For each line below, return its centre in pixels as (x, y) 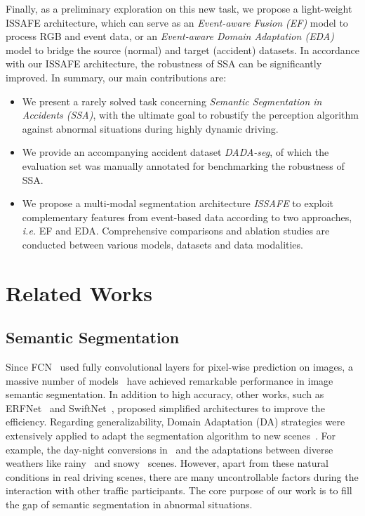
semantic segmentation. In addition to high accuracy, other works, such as (165, 394)
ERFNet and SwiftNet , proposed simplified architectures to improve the (165, 408)
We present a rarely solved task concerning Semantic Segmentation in (172, 101)
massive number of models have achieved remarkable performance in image (170, 380)
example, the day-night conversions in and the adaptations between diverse (170, 449)
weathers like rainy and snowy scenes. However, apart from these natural (167, 463)
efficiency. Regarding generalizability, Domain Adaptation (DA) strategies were (175, 422)
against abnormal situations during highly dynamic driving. (150, 128)
